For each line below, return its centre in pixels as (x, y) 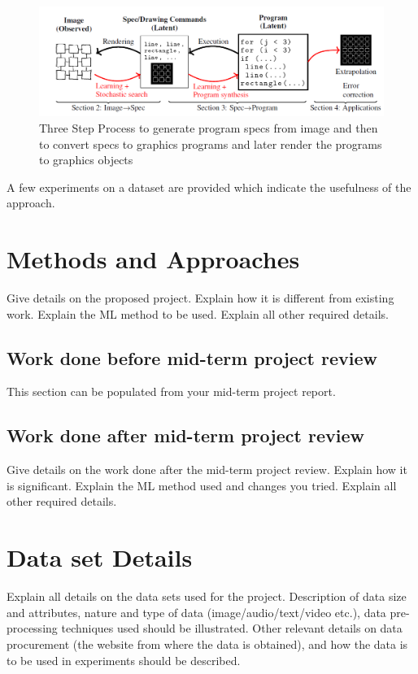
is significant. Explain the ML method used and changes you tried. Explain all (202, 485)
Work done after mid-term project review (185, 435)
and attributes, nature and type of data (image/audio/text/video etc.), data (196, 612)
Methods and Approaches (153, 259)
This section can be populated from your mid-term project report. (171, 391)
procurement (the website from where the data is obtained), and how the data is (207, 644)
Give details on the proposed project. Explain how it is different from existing (200, 298)
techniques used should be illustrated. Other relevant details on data (232, 628)
